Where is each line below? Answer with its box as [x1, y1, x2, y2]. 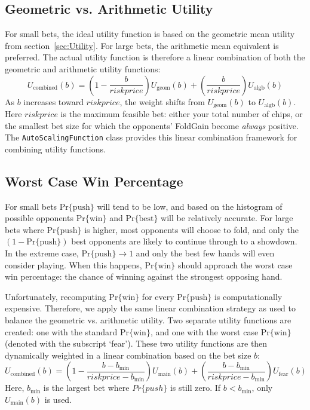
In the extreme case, [5, 247, 79, 259]
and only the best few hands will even [136, 247, 275, 259]
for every [142, 290, 174, 302]
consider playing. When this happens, [5, 258, 142, 271]
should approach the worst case [177, 258, 293, 271]
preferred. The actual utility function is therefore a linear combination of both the [5, 51, 305, 63]
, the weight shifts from [119, 95, 205, 108]
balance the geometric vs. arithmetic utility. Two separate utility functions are [5, 314, 291, 326]
